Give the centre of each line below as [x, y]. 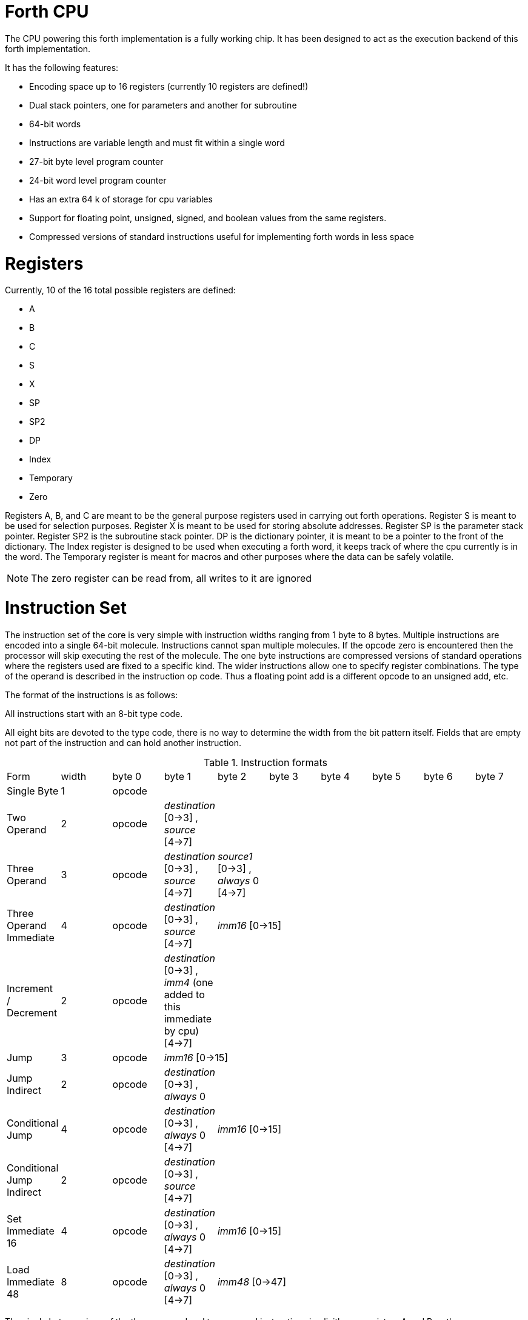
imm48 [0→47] [252, 1282]
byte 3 [284, 776]
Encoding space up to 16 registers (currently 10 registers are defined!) [169, 86]
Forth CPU [47, 12]
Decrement [32, 1012]
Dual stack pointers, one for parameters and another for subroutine [163, 105]
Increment [30, 988]
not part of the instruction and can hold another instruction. [123, 742]
